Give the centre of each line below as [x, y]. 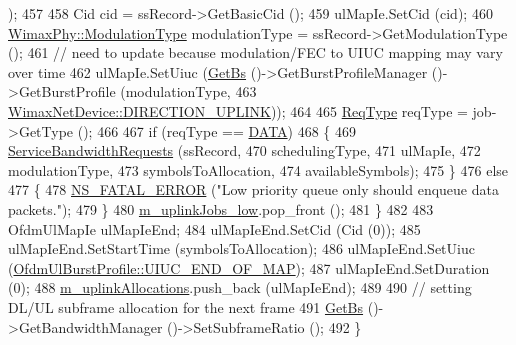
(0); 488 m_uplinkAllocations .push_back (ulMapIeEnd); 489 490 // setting [240, 287]
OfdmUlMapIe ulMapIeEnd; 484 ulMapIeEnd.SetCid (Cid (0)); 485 [214, 228]
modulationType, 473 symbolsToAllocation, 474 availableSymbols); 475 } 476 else [258, 169]
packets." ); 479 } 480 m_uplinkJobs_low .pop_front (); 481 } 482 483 [221, 208]
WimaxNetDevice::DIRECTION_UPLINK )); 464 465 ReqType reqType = [238, 110]
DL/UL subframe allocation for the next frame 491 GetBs [186, 306]
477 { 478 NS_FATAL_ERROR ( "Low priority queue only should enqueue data [253, 189]
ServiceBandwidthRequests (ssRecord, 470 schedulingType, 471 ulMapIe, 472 [244, 150]
